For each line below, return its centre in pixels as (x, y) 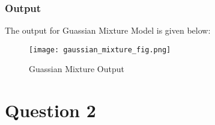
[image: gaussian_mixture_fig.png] (100, 50)
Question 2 (50, 110)
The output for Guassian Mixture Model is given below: (108, 30)
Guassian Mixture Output (77, 69)
